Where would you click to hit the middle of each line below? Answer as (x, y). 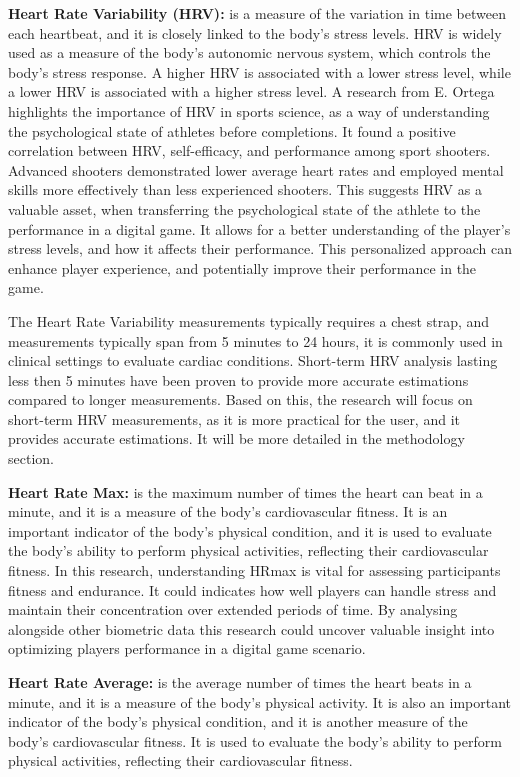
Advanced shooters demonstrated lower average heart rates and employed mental (256, 169)
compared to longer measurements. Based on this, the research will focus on (240, 399)
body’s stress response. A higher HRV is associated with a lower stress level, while (259, 71)
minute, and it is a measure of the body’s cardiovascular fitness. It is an (228, 511)
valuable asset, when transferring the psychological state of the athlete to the (244, 208)
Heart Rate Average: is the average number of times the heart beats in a (240, 682)
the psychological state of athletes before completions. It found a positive (232, 130)
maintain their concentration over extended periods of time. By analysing (233, 609)
